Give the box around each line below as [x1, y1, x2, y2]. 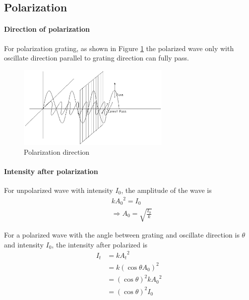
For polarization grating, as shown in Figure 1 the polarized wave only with [4, 43, 234, 53]
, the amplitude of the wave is [121, 184, 212, 195]
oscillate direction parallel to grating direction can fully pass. [4, 53, 189, 63]
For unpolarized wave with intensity [4, 184, 113, 195]
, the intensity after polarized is [52, 239, 148, 249]
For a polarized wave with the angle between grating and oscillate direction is [4, 230, 240, 240]
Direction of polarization [4, 24, 90, 34]
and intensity [4, 239, 44, 249]
